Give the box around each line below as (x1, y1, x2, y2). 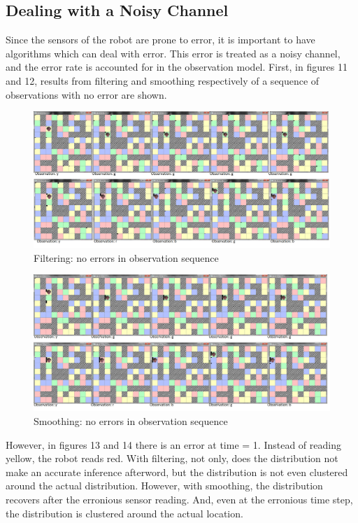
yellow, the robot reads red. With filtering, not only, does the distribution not (6, 451, 338, 466)
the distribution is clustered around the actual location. (6, 505, 243, 520)
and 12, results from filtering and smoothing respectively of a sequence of (6, 73, 320, 88)
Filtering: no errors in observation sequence (34, 250, 219, 265)
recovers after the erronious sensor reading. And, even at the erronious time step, (6, 491, 353, 506)
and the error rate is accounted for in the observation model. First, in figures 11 (6, 60, 348, 74)
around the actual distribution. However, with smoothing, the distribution (6, 478, 323, 493)
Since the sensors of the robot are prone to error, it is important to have (6, 32, 315, 47)
